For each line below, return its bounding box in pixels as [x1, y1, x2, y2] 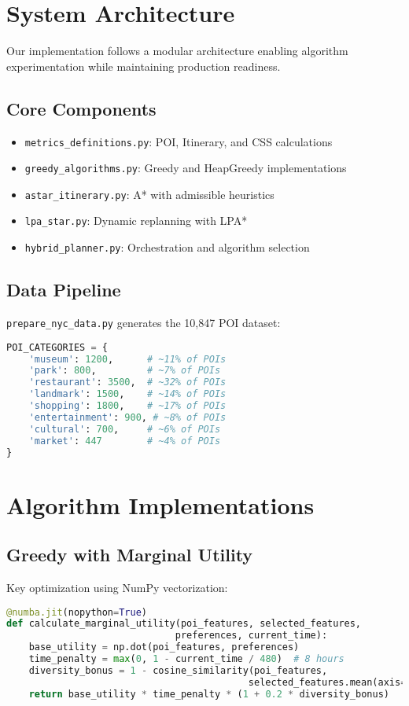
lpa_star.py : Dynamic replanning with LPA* [24, 212, 248, 229]
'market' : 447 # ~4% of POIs [28, 435, 221, 447]
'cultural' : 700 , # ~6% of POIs [28, 423, 221, 435]
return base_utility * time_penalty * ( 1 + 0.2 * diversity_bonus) [28, 688, 389, 700]
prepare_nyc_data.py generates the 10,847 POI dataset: [6, 314, 281, 330]
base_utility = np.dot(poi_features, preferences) [28, 642, 300, 653]
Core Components [6, 96, 157, 120]
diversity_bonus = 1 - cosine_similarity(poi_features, [28, 664, 328, 676]
